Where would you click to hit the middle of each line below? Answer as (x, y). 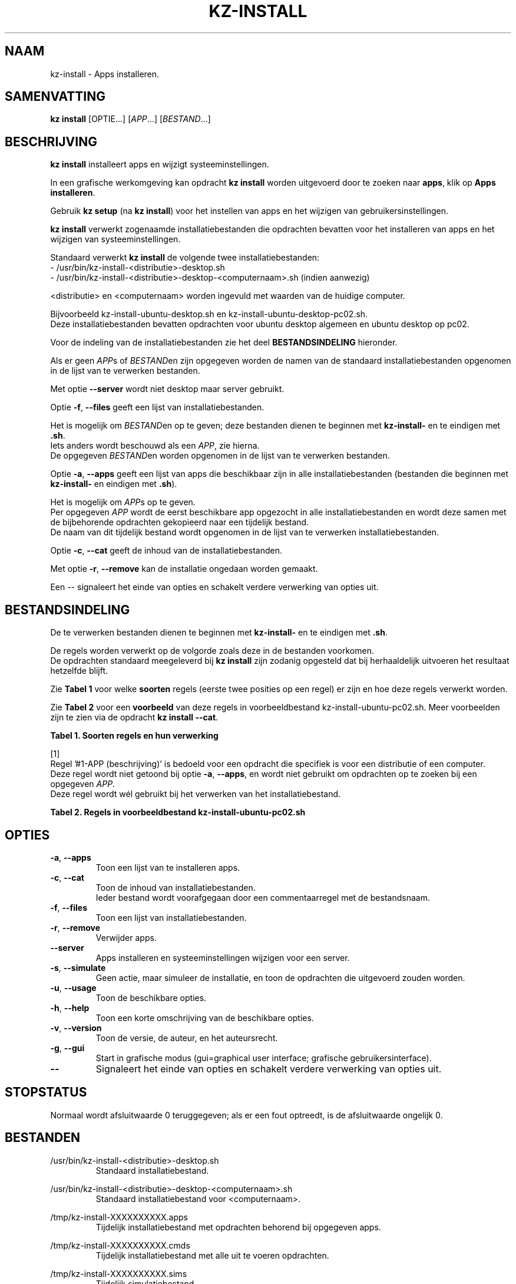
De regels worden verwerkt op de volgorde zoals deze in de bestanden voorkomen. (212, 651)
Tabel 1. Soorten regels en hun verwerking (134, 736)
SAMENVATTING (55, 97)
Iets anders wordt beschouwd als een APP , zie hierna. (155, 446)
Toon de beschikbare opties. (151, 997)
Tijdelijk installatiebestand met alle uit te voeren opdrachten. (212, 1255)
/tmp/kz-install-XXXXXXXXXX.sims (119, 1273)
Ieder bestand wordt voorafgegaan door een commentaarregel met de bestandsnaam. (263, 897)
